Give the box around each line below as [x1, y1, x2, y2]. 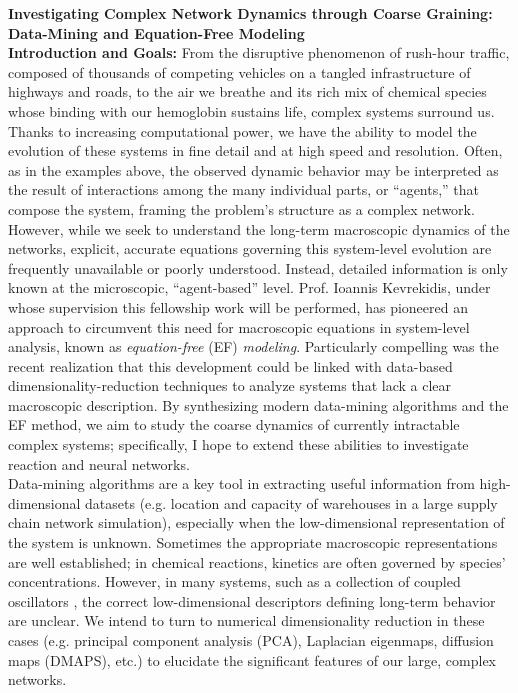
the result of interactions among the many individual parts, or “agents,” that [8, 179, 480, 200]
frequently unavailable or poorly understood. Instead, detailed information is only [8, 257, 508, 278]
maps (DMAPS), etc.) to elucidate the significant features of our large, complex [8, 649, 497, 670]
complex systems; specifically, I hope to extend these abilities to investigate [8, 434, 469, 455]
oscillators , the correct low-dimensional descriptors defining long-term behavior [8, 590, 496, 611]
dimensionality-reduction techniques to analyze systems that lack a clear [8, 375, 451, 396]
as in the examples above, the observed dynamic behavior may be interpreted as [8, 159, 499, 180]
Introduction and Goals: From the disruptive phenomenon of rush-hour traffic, [8, 42, 510, 63]
